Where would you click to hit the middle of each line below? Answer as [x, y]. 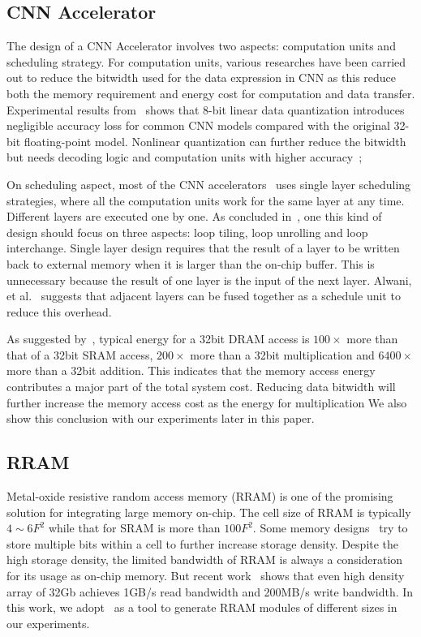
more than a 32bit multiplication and [282, 354]
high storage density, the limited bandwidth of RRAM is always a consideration [205, 560]
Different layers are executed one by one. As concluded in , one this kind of [194, 216]
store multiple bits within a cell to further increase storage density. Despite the [203, 543]
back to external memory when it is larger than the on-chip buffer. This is [191, 263]
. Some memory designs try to [330, 528]
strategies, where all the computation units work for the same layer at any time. [206, 200]
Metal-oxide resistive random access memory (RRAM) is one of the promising [200, 496]
